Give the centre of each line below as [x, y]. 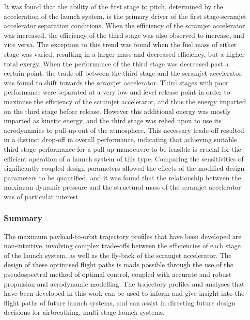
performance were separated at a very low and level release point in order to [117, 92]
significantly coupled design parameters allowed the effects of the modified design [124, 168]
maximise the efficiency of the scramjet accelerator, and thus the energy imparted [125, 101]
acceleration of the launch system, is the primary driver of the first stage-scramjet [125, 16]
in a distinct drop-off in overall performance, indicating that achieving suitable [121, 139]
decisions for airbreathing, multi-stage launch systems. [84, 312]
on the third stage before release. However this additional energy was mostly [117, 111]
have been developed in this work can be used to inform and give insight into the [124, 293]
